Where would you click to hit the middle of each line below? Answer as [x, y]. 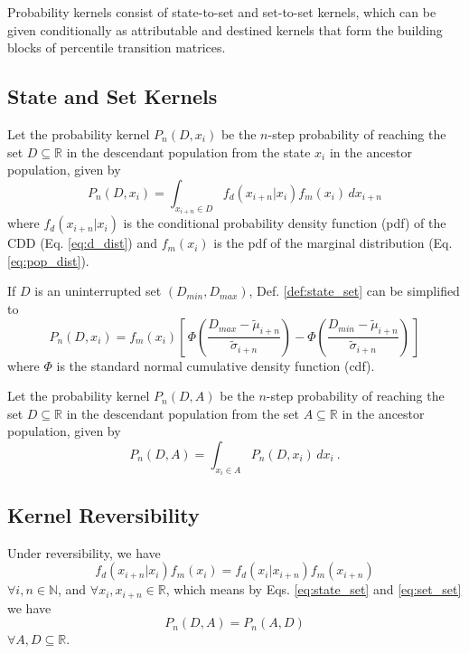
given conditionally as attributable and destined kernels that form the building [225, 29]
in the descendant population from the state [188, 152]
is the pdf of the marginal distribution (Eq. [333, 243]
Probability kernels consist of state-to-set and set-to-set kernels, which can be [222, 12]
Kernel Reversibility [103, 514]
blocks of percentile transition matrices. [117, 47]
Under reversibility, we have [84, 552]
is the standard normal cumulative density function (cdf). [216, 365]
